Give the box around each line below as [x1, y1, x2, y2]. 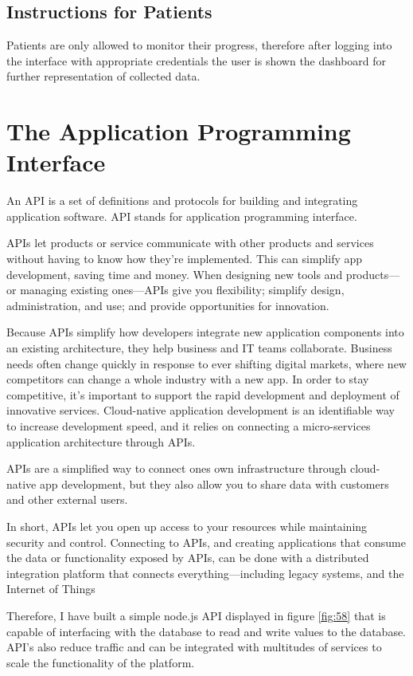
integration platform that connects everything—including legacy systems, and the [6, 564, 404, 581]
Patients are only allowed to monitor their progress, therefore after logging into [6, 37, 392, 53]
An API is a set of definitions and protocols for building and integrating [6, 192, 358, 209]
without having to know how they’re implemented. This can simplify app [6, 250, 363, 267]
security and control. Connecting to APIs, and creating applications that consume [6, 533, 406, 550]
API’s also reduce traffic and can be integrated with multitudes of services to [6, 639, 382, 655]
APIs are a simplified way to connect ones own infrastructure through [6, 460, 347, 477]
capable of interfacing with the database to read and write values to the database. [6, 623, 407, 639]
